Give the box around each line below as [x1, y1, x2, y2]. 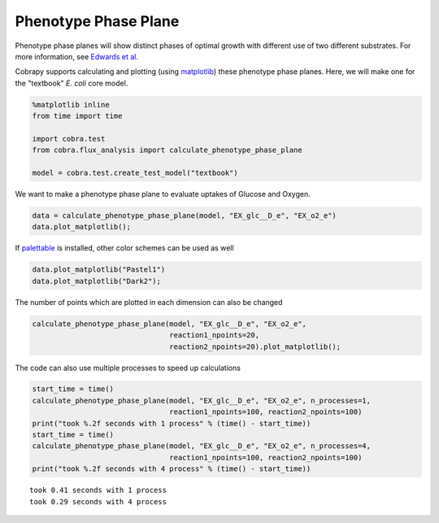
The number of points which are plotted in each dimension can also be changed [15, 297, 284, 307]
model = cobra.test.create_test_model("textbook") [32, 168, 239, 178]
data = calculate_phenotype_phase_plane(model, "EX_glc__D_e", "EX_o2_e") [32, 211, 337, 220]
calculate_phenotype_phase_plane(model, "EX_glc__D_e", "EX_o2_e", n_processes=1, [32, 395, 372, 405]
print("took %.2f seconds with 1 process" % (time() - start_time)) [32, 419, 311, 428]
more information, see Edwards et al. [15, 51, 138, 61]
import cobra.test [32, 134, 106, 143]
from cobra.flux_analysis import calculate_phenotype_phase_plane [32, 146, 302, 155]
